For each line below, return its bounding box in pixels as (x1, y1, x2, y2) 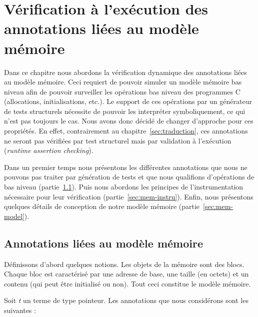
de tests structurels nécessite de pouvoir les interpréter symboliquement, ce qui (4, 105, 245, 116)
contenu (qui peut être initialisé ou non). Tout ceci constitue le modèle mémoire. (4, 278, 251, 288)
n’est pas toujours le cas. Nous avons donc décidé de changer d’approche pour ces (4, 115, 253, 126)
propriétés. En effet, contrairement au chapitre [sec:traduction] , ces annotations (4, 125, 248, 136)
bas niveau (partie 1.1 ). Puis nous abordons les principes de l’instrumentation (4, 181, 243, 192)
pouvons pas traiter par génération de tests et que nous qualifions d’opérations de (4, 171, 254, 182)
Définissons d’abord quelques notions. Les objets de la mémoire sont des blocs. (4, 258, 244, 269)
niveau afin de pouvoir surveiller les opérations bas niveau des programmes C (4, 86, 240, 96)
